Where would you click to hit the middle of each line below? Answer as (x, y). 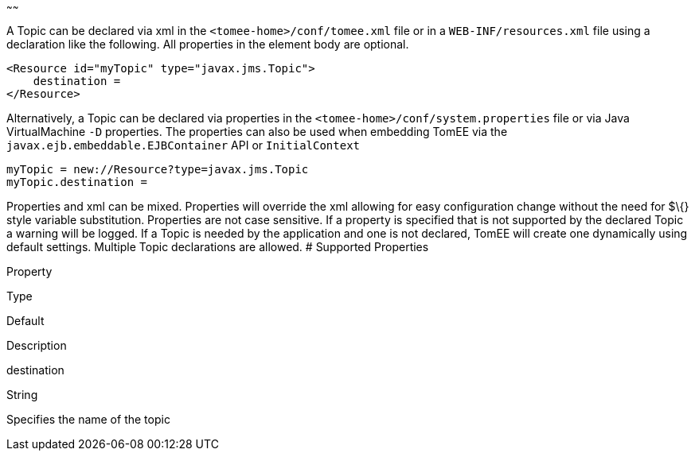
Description (37, 345)
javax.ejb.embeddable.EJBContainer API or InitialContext (184, 145)
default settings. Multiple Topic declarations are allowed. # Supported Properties (218, 247)
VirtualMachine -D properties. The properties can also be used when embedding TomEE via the (257, 132)
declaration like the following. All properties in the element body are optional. (208, 44)
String (22, 395)
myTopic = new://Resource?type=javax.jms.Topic (158, 169)
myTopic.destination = (77, 182)
